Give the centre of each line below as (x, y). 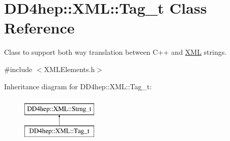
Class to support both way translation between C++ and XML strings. (116, 52)
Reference (39, 28)
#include (18, 69)
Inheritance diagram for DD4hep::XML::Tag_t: (78, 86)
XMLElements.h (69, 69)
